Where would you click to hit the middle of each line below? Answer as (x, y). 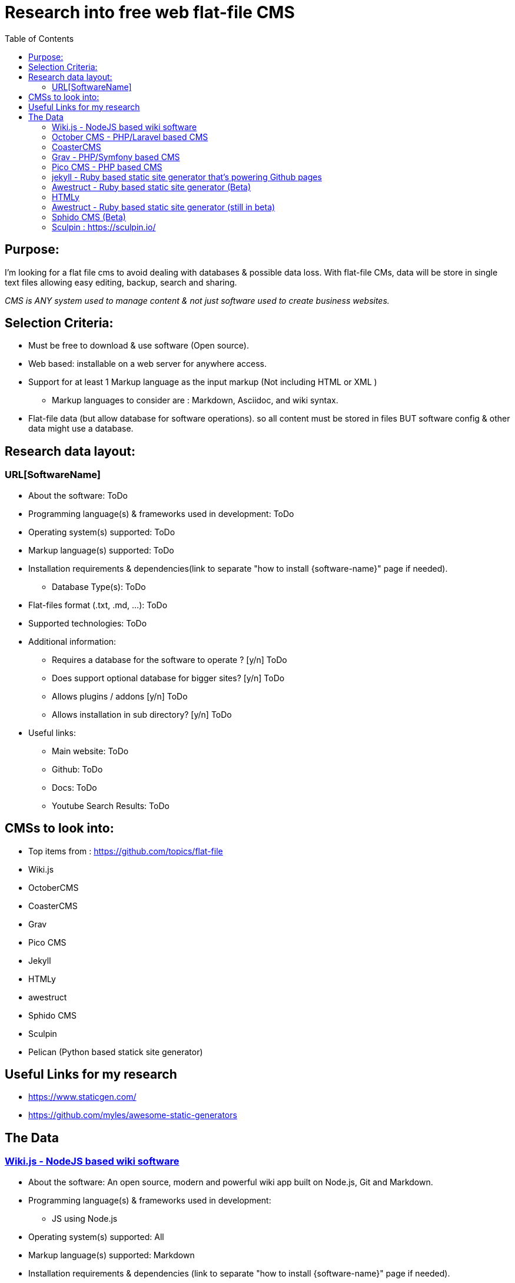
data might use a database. (81, 429)
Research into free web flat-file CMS (150, 12)
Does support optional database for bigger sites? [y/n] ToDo (168, 678)
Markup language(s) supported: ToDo (101, 550)
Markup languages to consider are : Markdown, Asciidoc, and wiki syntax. (195, 400)
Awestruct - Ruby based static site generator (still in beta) (164, 207)
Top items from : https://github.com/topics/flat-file (126, 851)
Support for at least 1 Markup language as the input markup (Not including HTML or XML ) (203, 382)
